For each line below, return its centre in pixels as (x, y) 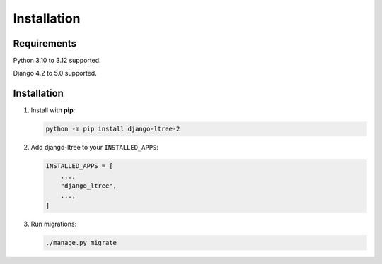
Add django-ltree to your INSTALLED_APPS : (95, 148)
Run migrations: (54, 224)
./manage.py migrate (81, 242)
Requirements (45, 43)
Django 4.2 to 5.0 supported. (55, 73)
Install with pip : (53, 110)
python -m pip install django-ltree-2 (113, 129)
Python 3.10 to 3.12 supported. (57, 61)
